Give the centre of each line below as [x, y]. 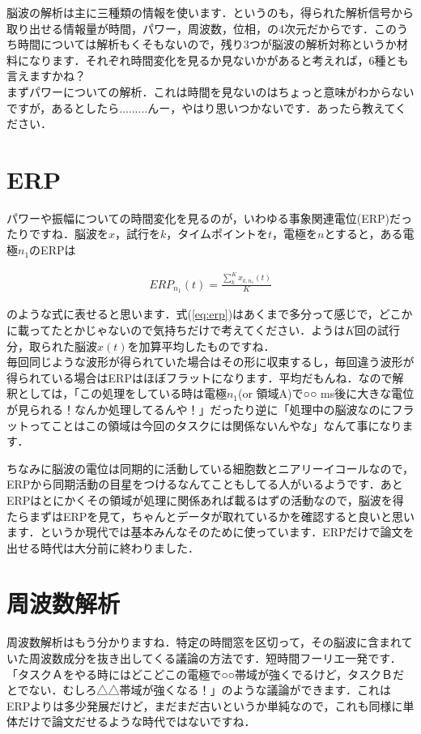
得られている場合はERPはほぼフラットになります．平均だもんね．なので [200, 377]
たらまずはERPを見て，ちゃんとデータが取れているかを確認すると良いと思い [210, 516]
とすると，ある [364, 234]
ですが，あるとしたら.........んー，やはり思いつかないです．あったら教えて [201, 107]
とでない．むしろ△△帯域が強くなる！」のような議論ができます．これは [199, 690]
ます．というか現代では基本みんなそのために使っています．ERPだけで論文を [210, 532]
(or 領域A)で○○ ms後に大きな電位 [326, 393]
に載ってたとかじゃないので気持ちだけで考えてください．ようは [176, 329]
